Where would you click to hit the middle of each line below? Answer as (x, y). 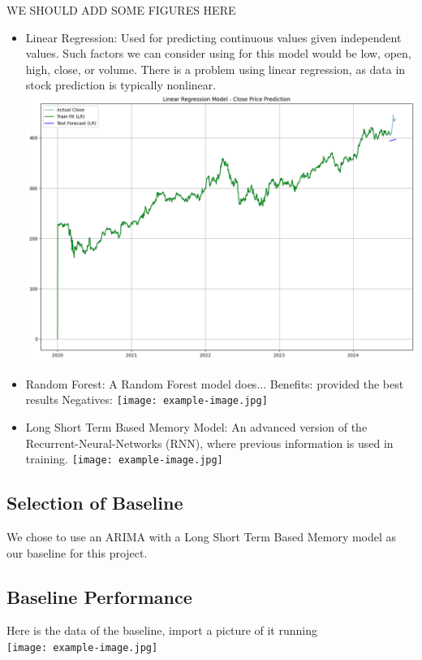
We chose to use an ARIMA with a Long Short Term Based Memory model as (202, 537)
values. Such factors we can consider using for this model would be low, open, (218, 53)
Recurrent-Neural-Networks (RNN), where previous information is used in (209, 443)
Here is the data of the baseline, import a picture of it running (162, 630)
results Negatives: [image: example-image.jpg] (146, 399)
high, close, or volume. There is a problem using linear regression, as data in (215, 69)
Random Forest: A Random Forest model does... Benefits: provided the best (215, 383)
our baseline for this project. (77, 552)
